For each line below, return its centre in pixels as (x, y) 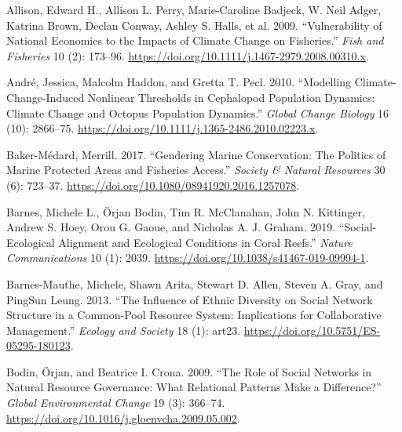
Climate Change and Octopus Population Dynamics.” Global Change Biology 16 (198, 113)
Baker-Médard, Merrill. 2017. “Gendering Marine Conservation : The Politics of (196, 154)
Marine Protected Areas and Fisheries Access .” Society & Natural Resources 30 (196, 170)
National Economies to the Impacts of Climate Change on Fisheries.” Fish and (195, 40)
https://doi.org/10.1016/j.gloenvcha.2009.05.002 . (123, 417)
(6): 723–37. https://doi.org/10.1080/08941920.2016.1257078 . (153, 185)
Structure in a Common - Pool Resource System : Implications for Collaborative (194, 315)
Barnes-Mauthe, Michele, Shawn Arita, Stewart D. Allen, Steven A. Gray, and (195, 283)
